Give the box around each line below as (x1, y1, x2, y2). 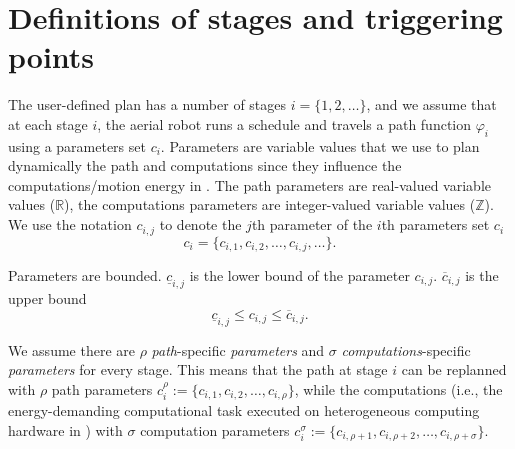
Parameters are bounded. (8, 264, 162, 285)
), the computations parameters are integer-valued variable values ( (64, 194, 476, 215)
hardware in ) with (8, 419, 123, 440)
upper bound (8, 288, 87, 308)
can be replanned (401, 359, 507, 380)
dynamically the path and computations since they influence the (8, 155, 402, 176)
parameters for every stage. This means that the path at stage (8, 359, 388, 380)
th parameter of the (251, 214, 373, 235)
